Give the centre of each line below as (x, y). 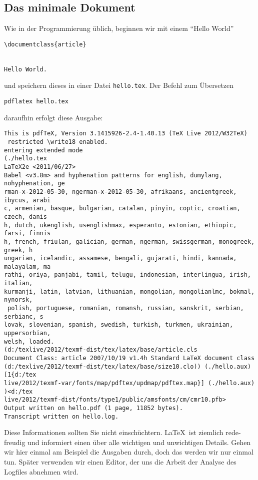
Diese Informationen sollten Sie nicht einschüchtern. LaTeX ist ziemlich (114, 432)
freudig (15, 442)
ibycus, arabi (27, 200)
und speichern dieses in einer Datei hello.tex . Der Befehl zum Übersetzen (119, 85)
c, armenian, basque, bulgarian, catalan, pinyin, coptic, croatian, (122, 209)
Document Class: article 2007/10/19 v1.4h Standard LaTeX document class (129, 358)
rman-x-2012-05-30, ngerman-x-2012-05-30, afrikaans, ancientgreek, (120, 192)
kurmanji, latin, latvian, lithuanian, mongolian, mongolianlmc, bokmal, (129, 291)
